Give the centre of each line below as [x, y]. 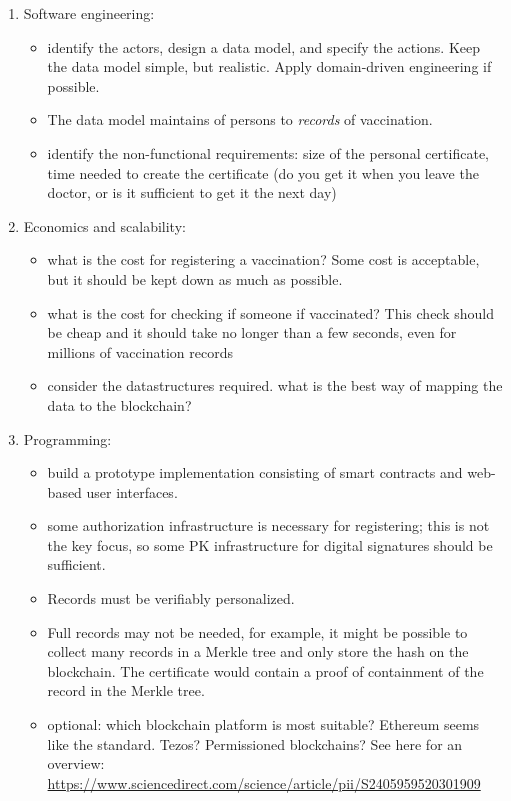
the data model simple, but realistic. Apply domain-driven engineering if [269, 66]
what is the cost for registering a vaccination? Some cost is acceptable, [263, 259]
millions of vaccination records [140, 351]
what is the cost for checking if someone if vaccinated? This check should [271, 312]
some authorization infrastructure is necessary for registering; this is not [268, 525]
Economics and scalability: [104, 225]
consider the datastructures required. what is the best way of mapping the [275, 385]
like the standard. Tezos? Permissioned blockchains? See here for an [255, 743]
